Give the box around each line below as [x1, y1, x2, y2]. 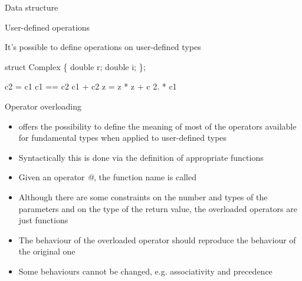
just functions [18, 214, 68, 226]
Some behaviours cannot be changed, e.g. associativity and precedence [18, 265, 273, 277]
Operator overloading [5, 100, 82, 112]
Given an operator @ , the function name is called [18, 171, 196, 183]
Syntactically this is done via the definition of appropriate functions [18, 151, 264, 163]
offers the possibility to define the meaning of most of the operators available [18, 120, 297, 132]
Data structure [5, 1, 58, 13]
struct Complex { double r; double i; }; [5, 60, 146, 72]
